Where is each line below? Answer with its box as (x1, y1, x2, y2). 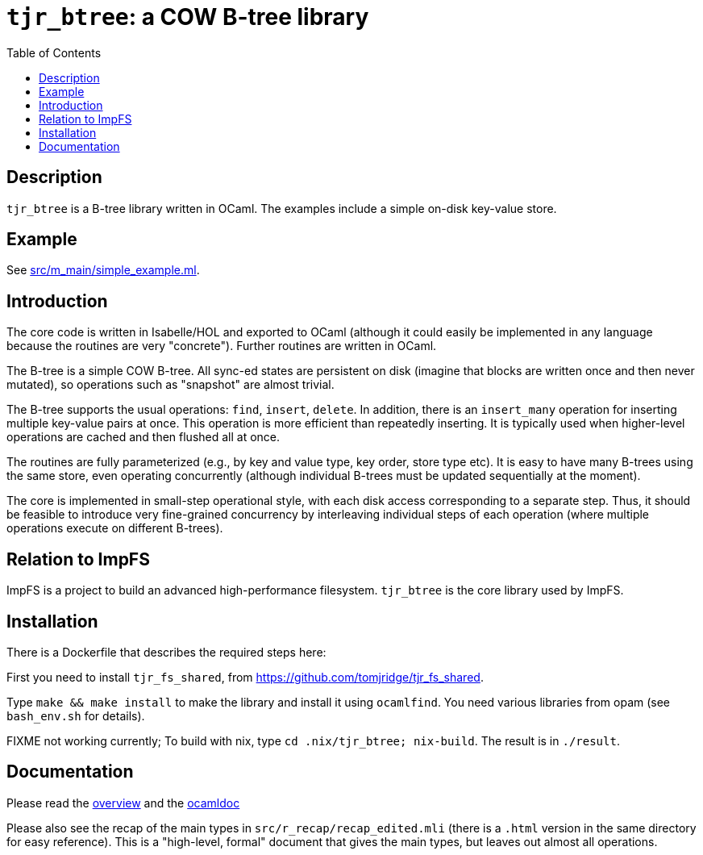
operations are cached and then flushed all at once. (6, 430, 281, 444)
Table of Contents (6, 45, 102, 60)
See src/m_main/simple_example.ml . (6, 263, 200, 277)
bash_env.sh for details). (6, 708, 145, 723)
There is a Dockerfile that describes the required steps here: (6, 644, 327, 659)
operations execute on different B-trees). (6, 521, 223, 536)
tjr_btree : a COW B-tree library (6, 3, 369, 31)
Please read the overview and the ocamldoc (6, 795, 240, 810)
